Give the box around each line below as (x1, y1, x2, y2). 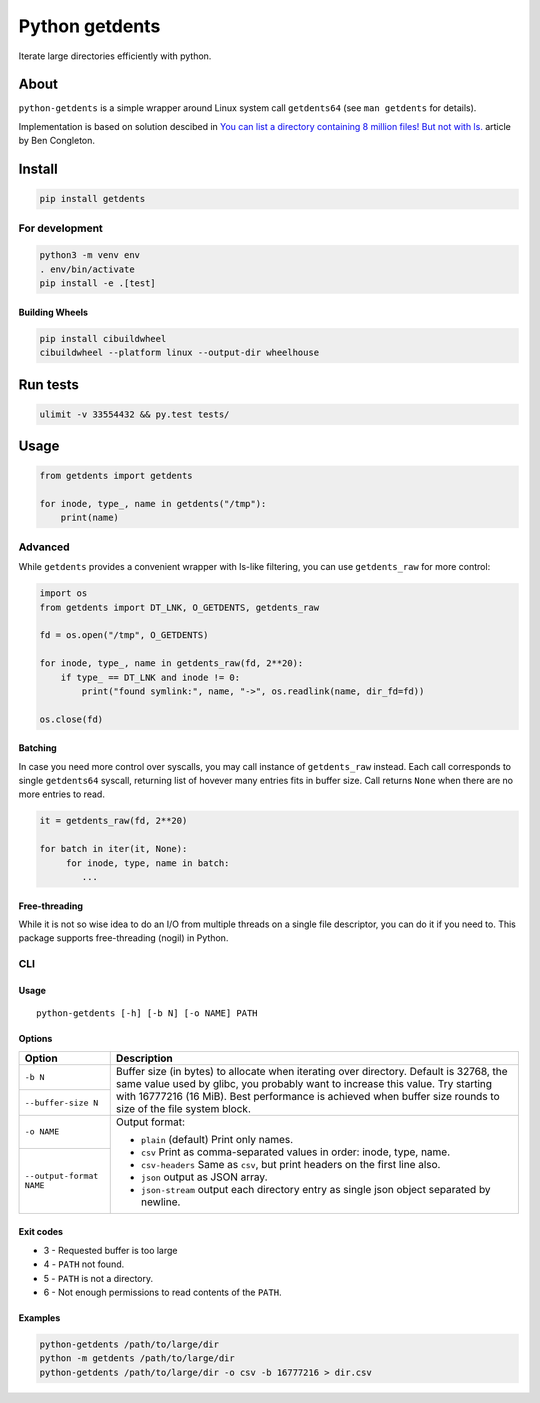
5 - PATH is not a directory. (43, 1272, 154, 1284)
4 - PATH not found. (43, 1258, 125, 1270)
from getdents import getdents (39, 470, 194, 482)
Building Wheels (18, 306, 89, 318)
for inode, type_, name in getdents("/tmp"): (39, 498, 267, 510)
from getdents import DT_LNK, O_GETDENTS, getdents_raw (39, 601, 320, 613)
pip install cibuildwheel (39, 333, 167, 344)
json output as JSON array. (140, 1170, 268, 1184)
